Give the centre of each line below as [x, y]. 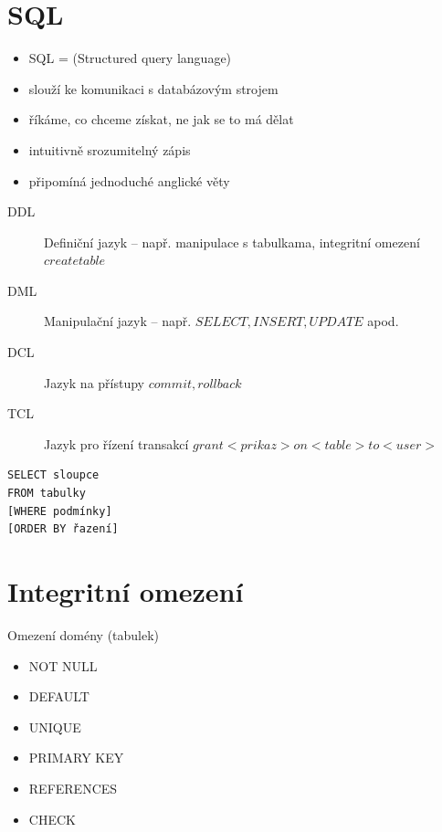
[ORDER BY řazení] [63, 529]
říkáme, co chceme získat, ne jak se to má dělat [161, 119]
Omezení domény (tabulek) [84, 634]
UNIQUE [55, 727]
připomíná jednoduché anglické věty [129, 180]
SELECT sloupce [53, 475]
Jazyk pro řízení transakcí [116, 443]
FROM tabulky [47, 494]
